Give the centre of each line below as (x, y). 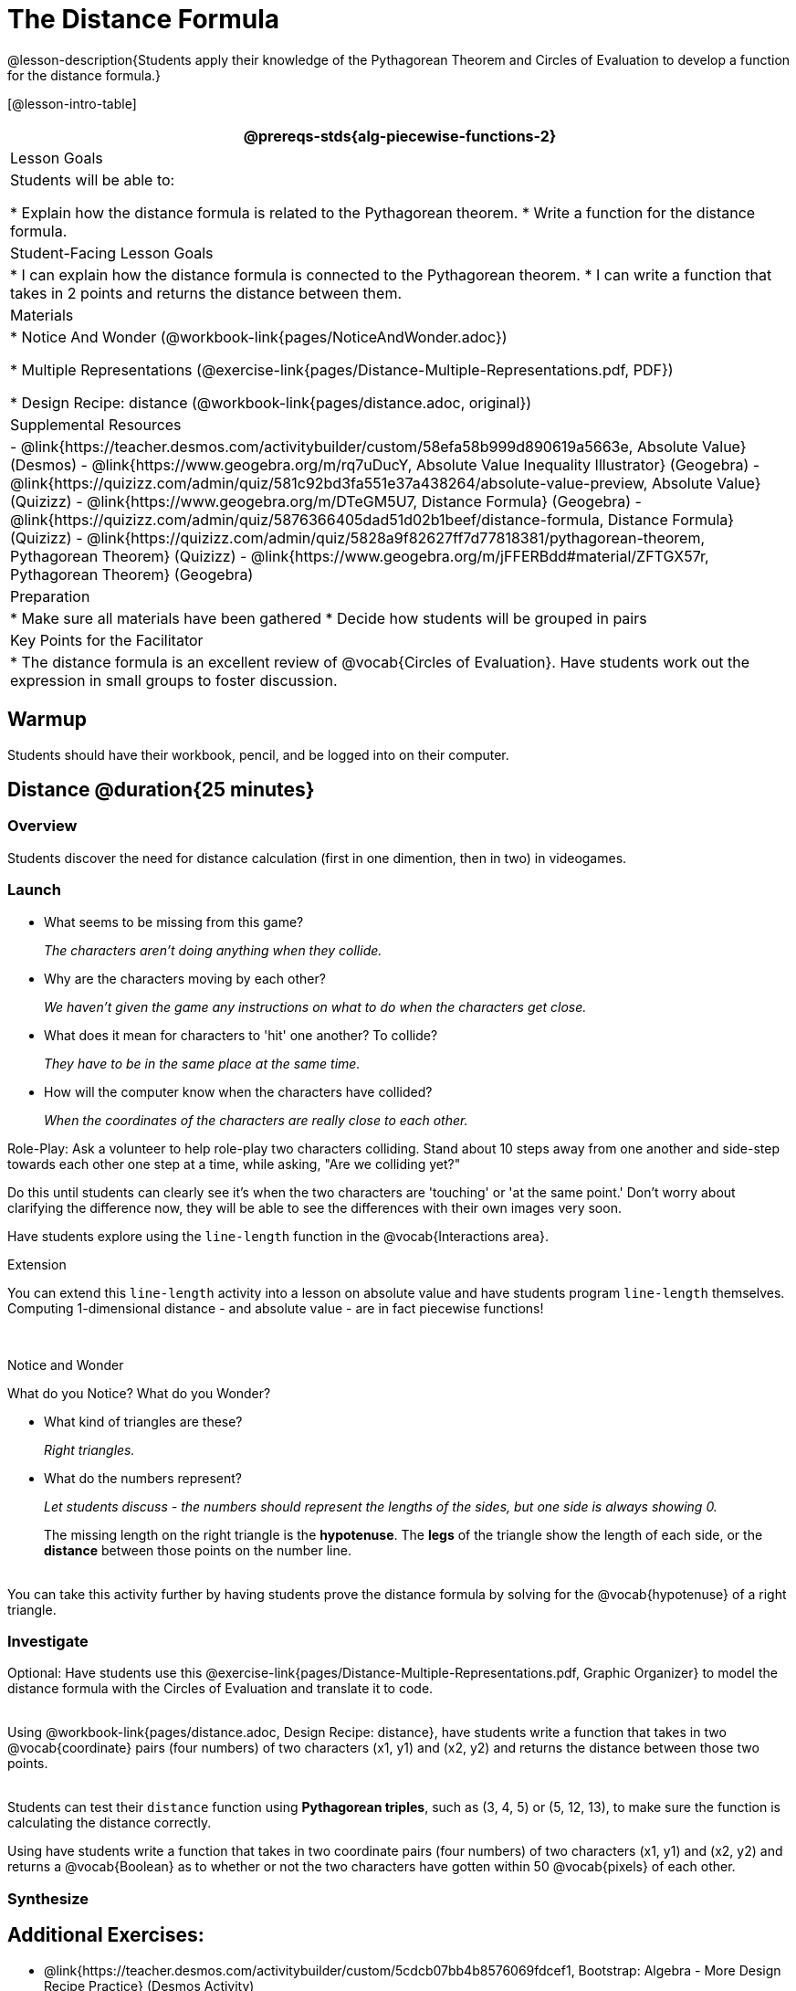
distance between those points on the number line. (198, 1550)
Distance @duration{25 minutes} (161, 790)
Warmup (47, 720)
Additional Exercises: (106, 1935)
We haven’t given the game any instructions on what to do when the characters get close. (315, 1006)
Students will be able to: (93, 179)
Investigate (48, 1641)
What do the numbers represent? (143, 1478)
